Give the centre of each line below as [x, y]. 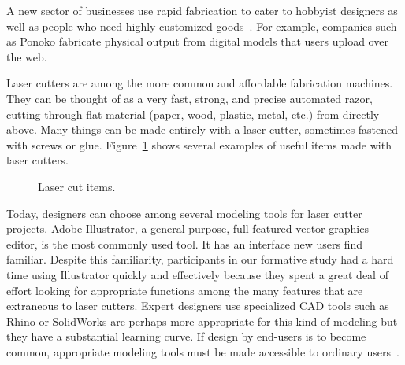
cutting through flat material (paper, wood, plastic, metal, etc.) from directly [193, 114]
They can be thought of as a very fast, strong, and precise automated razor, [189, 98]
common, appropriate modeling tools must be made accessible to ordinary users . [203, 351]
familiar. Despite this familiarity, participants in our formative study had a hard [200, 259]
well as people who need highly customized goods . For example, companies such [202, 26]
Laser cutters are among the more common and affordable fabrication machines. [200, 83]
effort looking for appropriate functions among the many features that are [185, 290]
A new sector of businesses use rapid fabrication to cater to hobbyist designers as [202, 10]
